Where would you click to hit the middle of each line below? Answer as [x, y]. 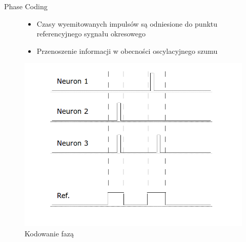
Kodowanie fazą [49, 233]
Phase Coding [26, 6]
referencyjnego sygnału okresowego [91, 34]
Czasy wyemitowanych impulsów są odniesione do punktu [127, 23]
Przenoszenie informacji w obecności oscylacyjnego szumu [127, 51]
